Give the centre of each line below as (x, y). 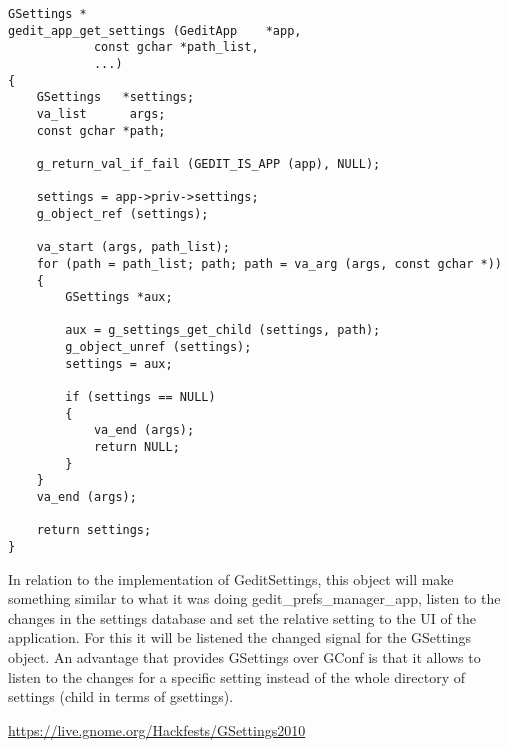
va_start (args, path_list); (133, 247)
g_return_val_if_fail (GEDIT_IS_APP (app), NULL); (208, 163)
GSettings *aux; (119, 297)
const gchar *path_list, (176, 47)
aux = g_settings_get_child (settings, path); (223, 330)
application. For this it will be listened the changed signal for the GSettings (240, 637)
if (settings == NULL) (140, 397)
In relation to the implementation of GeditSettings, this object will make (231, 578)
